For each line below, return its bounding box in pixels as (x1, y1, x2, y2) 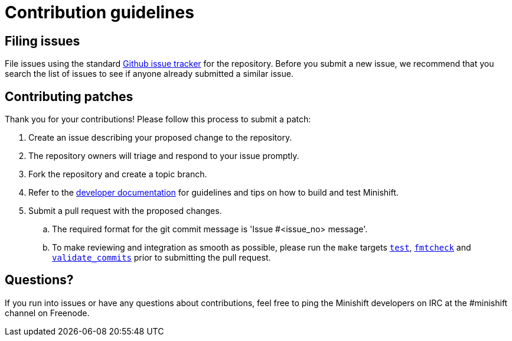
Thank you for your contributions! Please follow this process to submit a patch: (5, 114, 311, 125)
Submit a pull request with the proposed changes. (28, 206, 222, 216)
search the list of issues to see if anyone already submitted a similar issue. (5, 69, 293, 79)
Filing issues (5, 33, 80, 48)
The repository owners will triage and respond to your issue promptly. (28, 151, 299, 161)
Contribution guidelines (5, 2, 194, 22)
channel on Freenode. (5, 307, 90, 318)
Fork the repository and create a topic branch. (28, 169, 207, 180)
